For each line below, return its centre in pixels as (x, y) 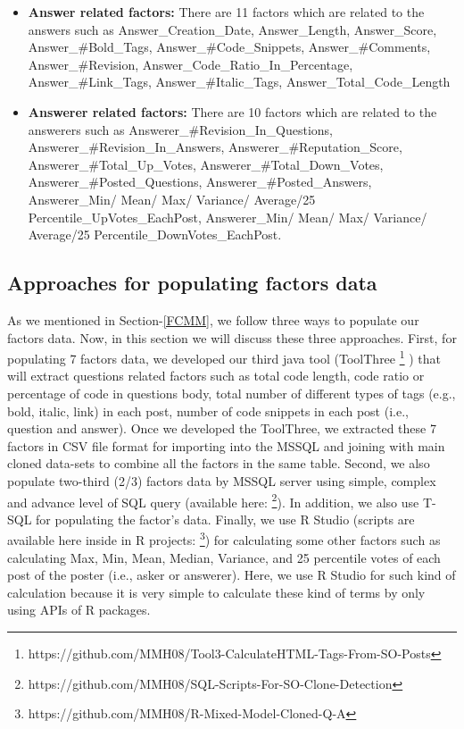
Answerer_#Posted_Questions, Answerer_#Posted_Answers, (200, 182)
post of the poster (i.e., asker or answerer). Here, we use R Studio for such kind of (232, 575)
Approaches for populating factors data (192, 283)
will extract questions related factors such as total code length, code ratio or (216, 376)
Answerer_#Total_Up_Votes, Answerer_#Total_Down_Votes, (206, 164)
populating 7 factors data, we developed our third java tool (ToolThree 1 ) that (224, 357)
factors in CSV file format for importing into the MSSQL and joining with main (226, 445)
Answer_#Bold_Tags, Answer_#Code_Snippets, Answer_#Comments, (229, 47)
